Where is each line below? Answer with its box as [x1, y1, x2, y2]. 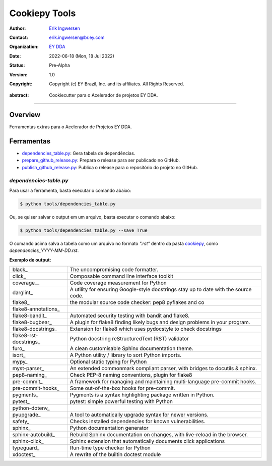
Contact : [9, 34, 29, 40]
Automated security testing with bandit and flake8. [70, 312, 190, 319]
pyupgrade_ [12, 411, 41, 419]
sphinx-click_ [12, 438, 44, 445]
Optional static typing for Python [70, 358, 147, 366]
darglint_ [12, 289, 33, 296]
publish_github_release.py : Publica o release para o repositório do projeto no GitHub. [22, 164, 198, 170]
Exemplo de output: [9, 256, 51, 263]
